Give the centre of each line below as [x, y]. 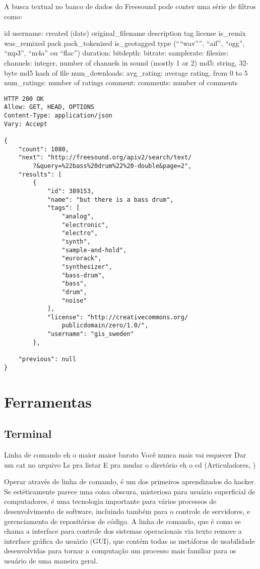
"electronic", [85, 225]
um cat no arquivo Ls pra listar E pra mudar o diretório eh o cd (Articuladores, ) [130, 464]
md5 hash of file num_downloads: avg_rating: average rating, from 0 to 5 [134, 72]
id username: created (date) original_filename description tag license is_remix [125, 33]
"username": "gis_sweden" [90, 334]
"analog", [78, 216]
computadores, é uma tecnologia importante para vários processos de [110, 501]
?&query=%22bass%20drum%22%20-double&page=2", [112, 166]
